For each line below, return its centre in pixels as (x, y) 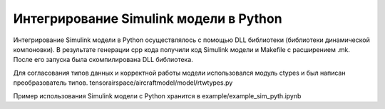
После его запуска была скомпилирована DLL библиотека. (103, 60)
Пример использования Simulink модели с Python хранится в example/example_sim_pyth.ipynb (157, 95)
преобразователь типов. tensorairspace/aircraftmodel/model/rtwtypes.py (123, 83)
